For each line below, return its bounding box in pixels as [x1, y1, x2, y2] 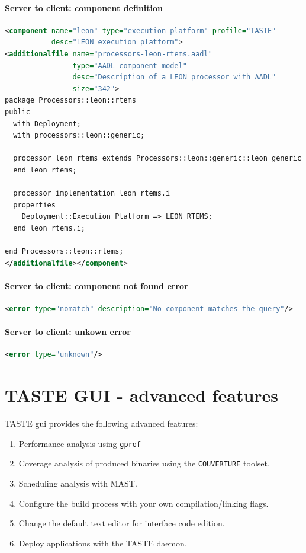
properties [13, 200, 56, 209]
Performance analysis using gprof [18, 437, 141, 449]
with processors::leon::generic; [13, 131, 145, 140]
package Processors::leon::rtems [5, 96, 136, 105]
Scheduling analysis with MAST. [18, 477, 137, 490]
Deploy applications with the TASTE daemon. [18, 536, 187, 549]
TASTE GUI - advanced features [5, 383, 279, 407]
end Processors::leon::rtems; [5, 247, 124, 256]
